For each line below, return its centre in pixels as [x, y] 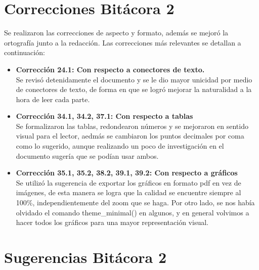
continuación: [25, 52]
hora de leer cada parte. [53, 99]
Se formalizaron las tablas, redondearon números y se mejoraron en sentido [132, 126]
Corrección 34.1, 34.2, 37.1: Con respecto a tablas [104, 116]
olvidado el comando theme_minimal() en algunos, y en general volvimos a [133, 212]
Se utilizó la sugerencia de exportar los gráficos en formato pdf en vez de [128, 182]
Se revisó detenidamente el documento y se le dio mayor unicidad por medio [134, 79]
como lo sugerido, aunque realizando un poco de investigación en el [120, 146]
